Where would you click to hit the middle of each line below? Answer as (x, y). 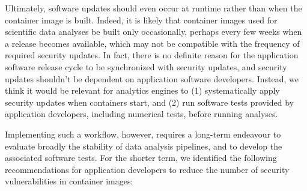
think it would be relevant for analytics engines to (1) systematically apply (142, 90)
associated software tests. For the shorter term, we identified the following (141, 158)
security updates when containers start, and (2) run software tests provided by (150, 102)
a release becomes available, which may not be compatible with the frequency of (152, 43)
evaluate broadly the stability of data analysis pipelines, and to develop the (144, 146)
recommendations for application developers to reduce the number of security (147, 169)
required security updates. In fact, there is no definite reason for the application (152, 55)
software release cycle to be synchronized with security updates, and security (146, 66)
